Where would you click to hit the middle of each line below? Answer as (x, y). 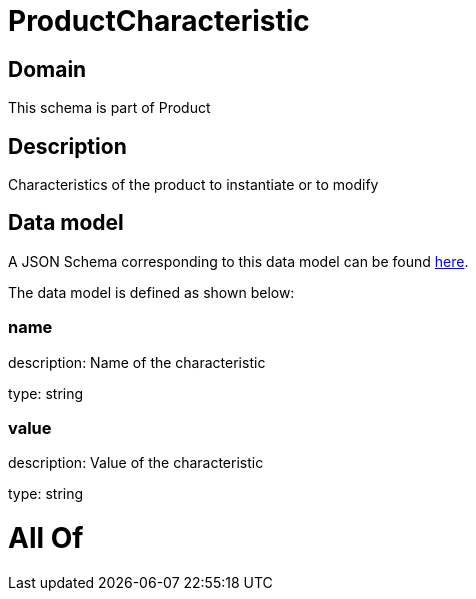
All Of (46, 538)
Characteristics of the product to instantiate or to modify (193, 185)
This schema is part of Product (109, 108)
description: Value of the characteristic (136, 463)
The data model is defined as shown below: (151, 292)
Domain (47, 69)
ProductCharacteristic (159, 21)
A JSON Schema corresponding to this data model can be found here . (238, 261)
